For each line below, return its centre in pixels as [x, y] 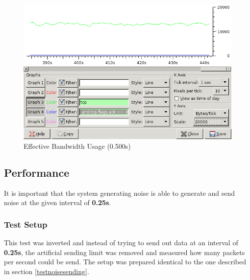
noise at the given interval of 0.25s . [58, 202]
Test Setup [26, 224]
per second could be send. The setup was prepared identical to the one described [125, 262]
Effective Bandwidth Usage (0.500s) [77, 146]
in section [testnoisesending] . [47, 271]
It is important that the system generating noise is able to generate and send [120, 193]
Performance [37, 173]
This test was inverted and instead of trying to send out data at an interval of [121, 243]
